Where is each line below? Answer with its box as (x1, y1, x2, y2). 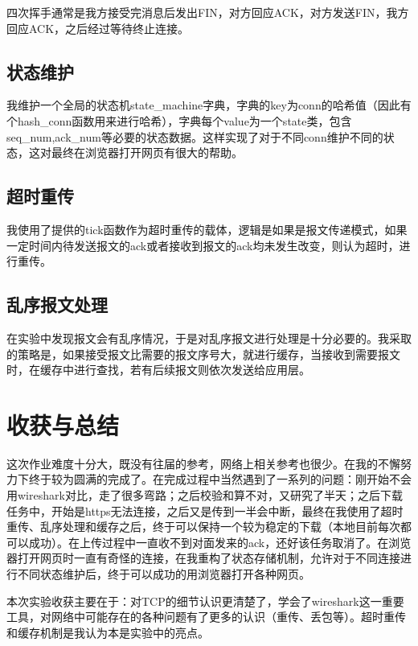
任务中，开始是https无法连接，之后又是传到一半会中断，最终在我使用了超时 (6, 502, 404, 519)
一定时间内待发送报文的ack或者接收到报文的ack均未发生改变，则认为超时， (6, 237, 400, 253)
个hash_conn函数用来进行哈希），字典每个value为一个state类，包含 (6, 112, 352, 129)
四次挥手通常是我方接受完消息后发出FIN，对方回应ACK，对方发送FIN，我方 (6, 4, 409, 20)
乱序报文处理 (6, 292, 108, 317)
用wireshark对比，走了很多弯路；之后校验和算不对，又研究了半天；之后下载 (6, 487, 403, 504)
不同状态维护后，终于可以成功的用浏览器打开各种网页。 (17, 566, 310, 582)
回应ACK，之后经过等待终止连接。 (6, 19, 190, 36)
